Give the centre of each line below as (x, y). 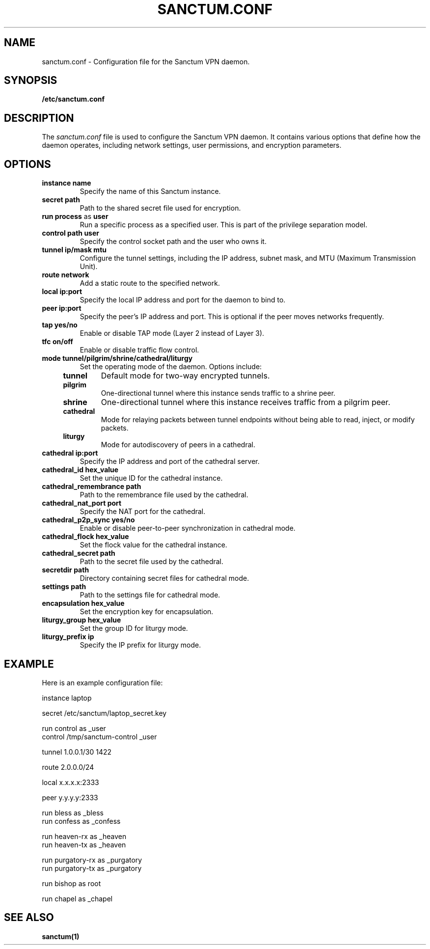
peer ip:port (62, 308)
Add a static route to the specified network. (150, 283)
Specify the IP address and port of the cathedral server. (170, 461)
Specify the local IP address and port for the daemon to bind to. (183, 300)
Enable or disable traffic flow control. (139, 350)
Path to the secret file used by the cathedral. (152, 562)
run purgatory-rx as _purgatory (92, 860)
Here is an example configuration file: (102, 682)
